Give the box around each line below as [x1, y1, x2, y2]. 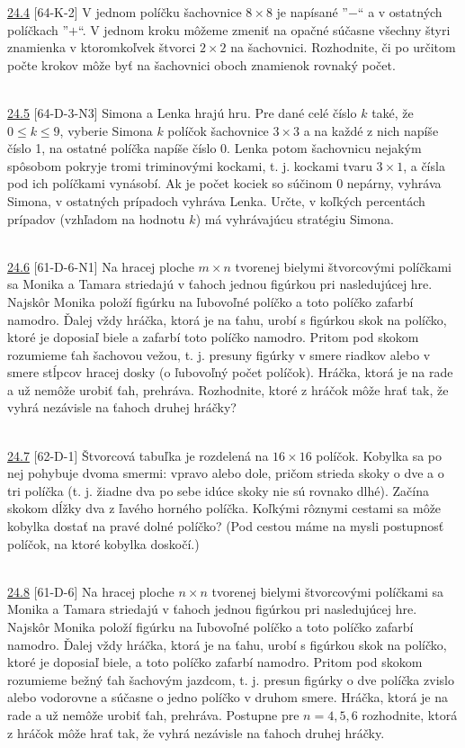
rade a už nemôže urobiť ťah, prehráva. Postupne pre [7, 705, 300, 724]
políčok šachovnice [167, 121, 269, 140]
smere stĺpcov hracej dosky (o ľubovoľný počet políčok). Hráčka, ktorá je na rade [7, 363, 453, 382]
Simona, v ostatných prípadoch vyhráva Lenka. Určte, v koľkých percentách [7, 191, 425, 210]
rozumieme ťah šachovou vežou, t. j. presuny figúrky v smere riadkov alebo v [7, 345, 431, 364]
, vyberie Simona [59, 121, 153, 140]
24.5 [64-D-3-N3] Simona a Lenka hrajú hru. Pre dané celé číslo [7, 103, 357, 122]
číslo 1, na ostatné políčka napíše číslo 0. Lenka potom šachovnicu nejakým [7, 139, 422, 158]
